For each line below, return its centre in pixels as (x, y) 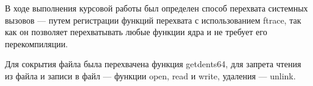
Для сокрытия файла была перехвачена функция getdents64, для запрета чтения (153, 64)
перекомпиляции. (37, 43)
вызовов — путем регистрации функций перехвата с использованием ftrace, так (153, 20)
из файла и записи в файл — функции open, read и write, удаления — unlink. (150, 75)
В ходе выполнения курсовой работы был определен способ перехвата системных (156, 8)
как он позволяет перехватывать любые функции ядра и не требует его (136, 32)
